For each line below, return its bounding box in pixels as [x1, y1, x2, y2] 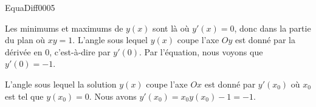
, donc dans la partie [234, 21, 311, 34]
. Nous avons [89, 89, 137, 102]
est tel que [5, 89, 44, 102]
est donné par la [235, 33, 295, 46]
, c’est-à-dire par [49, 45, 111, 58]
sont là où [153, 21, 190, 34]
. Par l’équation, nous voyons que [139, 45, 263, 58]
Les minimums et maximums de [5, 21, 123, 34]
